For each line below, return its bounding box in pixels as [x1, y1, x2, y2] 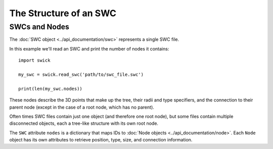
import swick [18, 58, 51, 63]
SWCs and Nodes [9, 22, 69, 31]
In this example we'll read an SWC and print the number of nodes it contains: [9, 45, 169, 52]
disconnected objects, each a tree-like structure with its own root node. [9, 120, 159, 126]
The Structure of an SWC [9, 8, 116, 19]
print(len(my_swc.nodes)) [18, 86, 83, 91]
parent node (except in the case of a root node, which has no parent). [9, 104, 154, 110]
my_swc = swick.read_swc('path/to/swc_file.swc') [18, 71, 144, 77]
